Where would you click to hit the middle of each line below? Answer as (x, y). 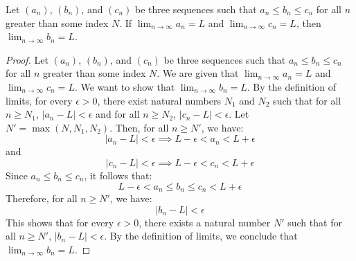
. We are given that (198, 73)
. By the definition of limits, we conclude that (201, 236)
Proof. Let (27, 59)
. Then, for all (139, 127)
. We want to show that (125, 86)
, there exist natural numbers (159, 100)
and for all (118, 114)
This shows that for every (60, 222)
